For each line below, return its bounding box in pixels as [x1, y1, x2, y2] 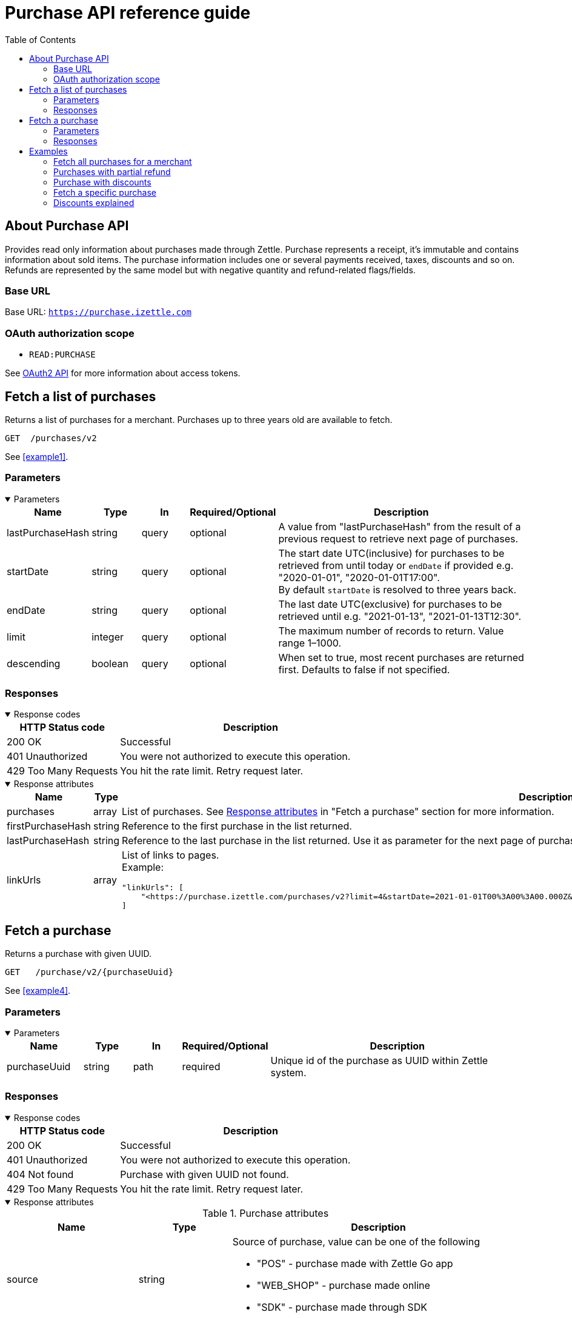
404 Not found [7, 1168, 74, 1180]
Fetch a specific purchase [53, 187, 156, 198]
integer [91, 630, 124, 643]
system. [270, 1067, 307, 1079]
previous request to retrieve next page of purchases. [278, 532, 519, 545]
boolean [91, 657, 128, 670]
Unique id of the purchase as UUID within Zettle [270, 1054, 488, 1067]
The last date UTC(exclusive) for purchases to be [278, 597, 502, 610]
